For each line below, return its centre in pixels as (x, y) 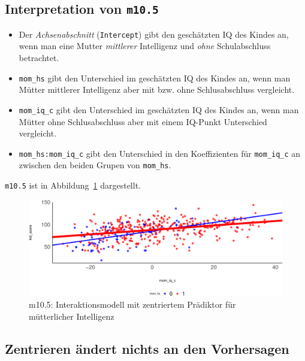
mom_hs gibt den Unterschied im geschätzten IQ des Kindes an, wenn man (155, 78)
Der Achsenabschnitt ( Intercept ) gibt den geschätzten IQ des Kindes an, (154, 34)
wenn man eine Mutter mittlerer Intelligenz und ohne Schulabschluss (145, 46)
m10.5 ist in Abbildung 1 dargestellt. (73, 185)
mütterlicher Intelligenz (72, 316)
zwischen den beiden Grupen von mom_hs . (95, 165)
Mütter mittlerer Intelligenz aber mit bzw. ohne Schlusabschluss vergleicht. (157, 90)
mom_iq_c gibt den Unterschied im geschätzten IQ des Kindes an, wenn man (159, 109)
